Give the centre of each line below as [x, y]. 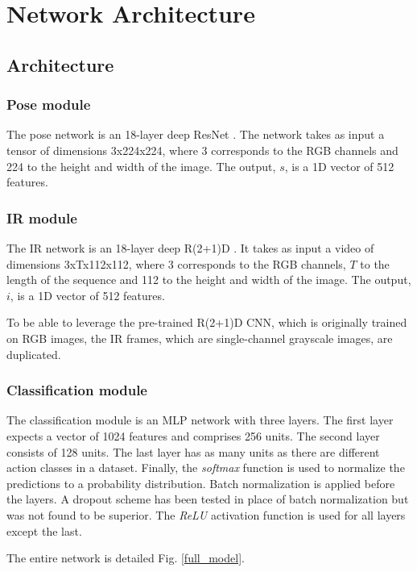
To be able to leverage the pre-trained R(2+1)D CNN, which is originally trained [207, 322]
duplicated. [34, 354]
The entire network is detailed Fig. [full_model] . [126, 558]
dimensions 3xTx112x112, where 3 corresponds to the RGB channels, [176, 263]
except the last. [44, 530]
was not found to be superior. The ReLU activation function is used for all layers [206, 514]
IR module [42, 217]
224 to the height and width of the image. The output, [141, 166]
